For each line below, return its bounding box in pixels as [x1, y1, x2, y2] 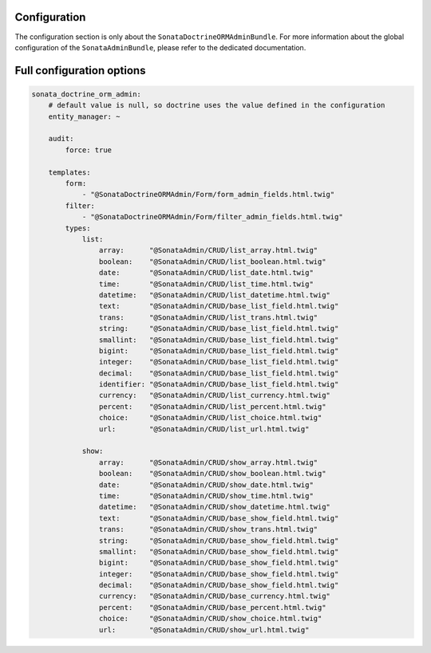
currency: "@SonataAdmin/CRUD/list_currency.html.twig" [98, 391, 331, 400]
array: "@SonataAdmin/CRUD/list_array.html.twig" [98, 246, 318, 255]
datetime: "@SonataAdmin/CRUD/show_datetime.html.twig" [98, 502, 331, 512]
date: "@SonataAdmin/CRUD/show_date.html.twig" [98, 480, 314, 490]
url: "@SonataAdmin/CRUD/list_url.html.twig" [98, 424, 310, 434]
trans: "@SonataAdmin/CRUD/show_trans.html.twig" [98, 525, 318, 534]
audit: [48, 134, 74, 144]
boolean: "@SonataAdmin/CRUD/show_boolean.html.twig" [98, 469, 326, 478]
